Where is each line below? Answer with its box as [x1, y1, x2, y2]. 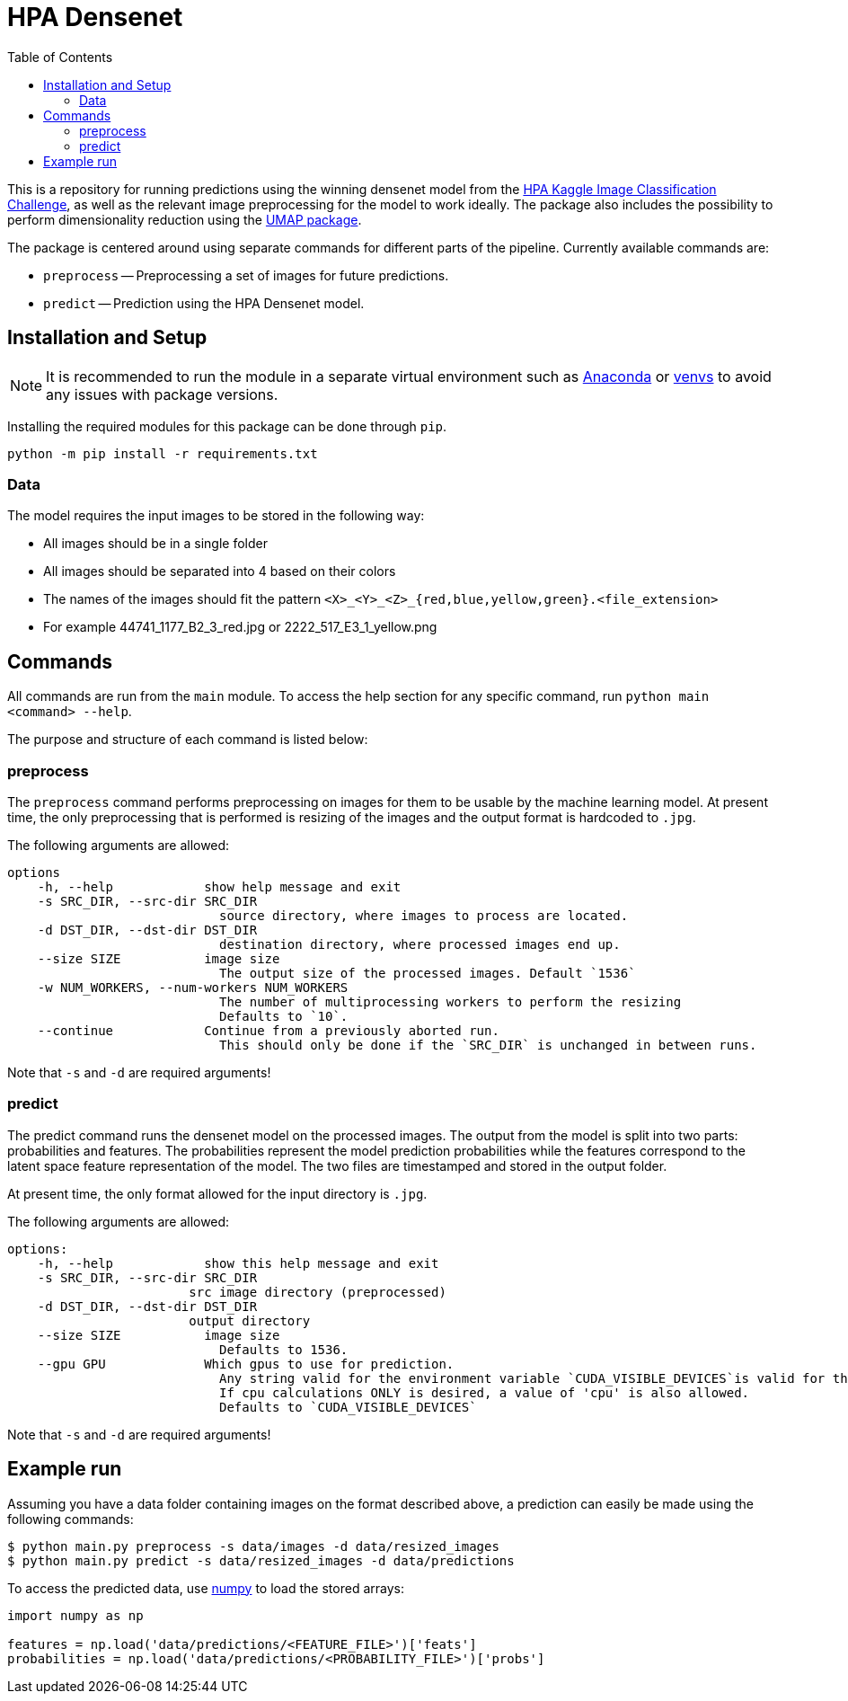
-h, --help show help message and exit [37, 879, 402, 894]
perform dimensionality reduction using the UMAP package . [7, 211, 362, 227]
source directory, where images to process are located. [219, 908, 629, 923]
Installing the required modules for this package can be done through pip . [7, 418, 447, 434]
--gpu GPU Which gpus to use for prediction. [37, 1356, 455, 1371]
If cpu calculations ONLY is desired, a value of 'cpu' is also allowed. [219, 1385, 750, 1400]
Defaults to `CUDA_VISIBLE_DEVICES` [219, 1399, 477, 1414]
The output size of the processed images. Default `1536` [219, 965, 636, 980]
